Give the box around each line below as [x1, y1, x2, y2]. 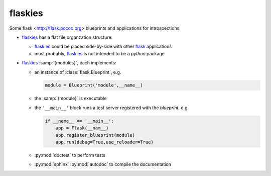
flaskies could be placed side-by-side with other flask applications [34, 43, 172, 50]
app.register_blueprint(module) [55, 132, 135, 138]
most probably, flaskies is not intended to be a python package [34, 50, 165, 56]
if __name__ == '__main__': [45, 118, 114, 124]
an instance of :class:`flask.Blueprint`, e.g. [34, 69, 121, 75]
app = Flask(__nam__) [55, 125, 109, 131]
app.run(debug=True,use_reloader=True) [55, 139, 154, 145]
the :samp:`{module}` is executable [34, 96, 107, 102]
